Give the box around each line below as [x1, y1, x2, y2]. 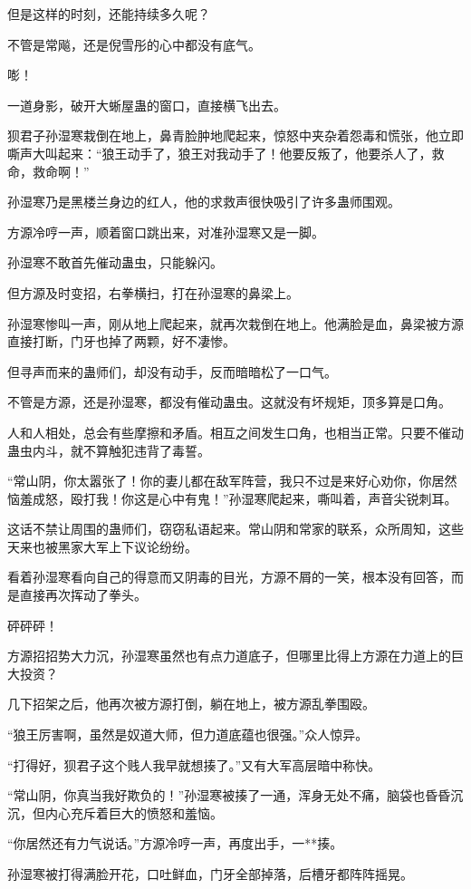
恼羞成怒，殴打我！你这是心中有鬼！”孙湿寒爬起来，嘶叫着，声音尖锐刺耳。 [7, 488, 457, 507]
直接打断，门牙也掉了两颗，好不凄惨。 [7, 332, 235, 351]
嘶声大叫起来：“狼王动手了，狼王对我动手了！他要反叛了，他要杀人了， [7, 143, 432, 162]
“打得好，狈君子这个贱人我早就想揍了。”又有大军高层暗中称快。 [7, 755, 381, 774]
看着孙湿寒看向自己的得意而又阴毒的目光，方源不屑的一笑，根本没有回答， [7, 567, 451, 586]
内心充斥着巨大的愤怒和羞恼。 [44, 803, 223, 822]
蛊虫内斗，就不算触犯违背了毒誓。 [7, 440, 210, 459]
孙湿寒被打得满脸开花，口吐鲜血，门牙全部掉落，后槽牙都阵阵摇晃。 [7, 865, 413, 883]
